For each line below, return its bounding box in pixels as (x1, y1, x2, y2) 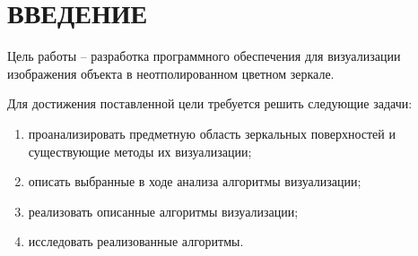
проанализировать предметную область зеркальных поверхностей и (28, 124, 396, 142)
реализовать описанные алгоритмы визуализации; (28, 201, 299, 220)
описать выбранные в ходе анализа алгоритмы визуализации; (28, 172, 361, 191)
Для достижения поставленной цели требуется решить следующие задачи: (7, 94, 413, 113)
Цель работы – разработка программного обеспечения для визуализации (7, 47, 401, 65)
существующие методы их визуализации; (28, 141, 252, 160)
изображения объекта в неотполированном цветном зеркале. (7, 64, 335, 82)
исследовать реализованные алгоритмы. (28, 232, 244, 251)
